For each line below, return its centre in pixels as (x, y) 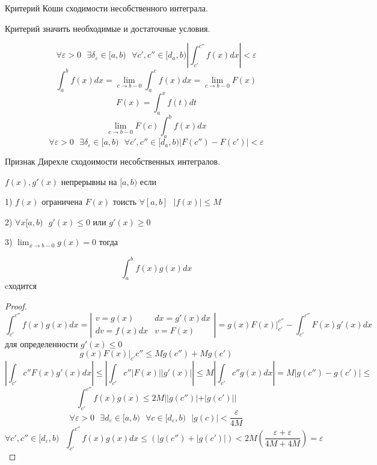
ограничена (62, 202)
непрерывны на (89, 181)
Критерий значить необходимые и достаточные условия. (108, 28)
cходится (21, 286)
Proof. (16, 305)
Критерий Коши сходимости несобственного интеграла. (106, 8)
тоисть (125, 202)
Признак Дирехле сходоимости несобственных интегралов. (113, 161)
